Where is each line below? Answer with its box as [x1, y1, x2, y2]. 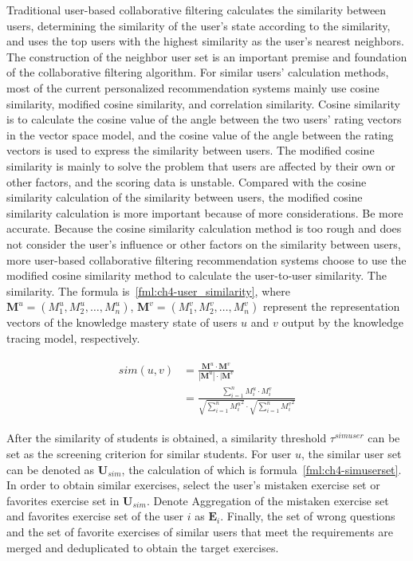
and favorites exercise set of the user [6, 508, 184, 524]
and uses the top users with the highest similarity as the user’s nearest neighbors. [6, 33, 404, 49]
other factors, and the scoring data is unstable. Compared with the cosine [6, 173, 367, 190]
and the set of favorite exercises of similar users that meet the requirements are [6, 524, 393, 540]
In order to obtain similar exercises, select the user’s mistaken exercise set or [6, 477, 380, 493]
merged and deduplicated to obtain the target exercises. [6, 539, 279, 555]
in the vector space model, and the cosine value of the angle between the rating [6, 126, 394, 143]
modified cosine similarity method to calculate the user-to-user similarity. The [6, 267, 387, 284]
